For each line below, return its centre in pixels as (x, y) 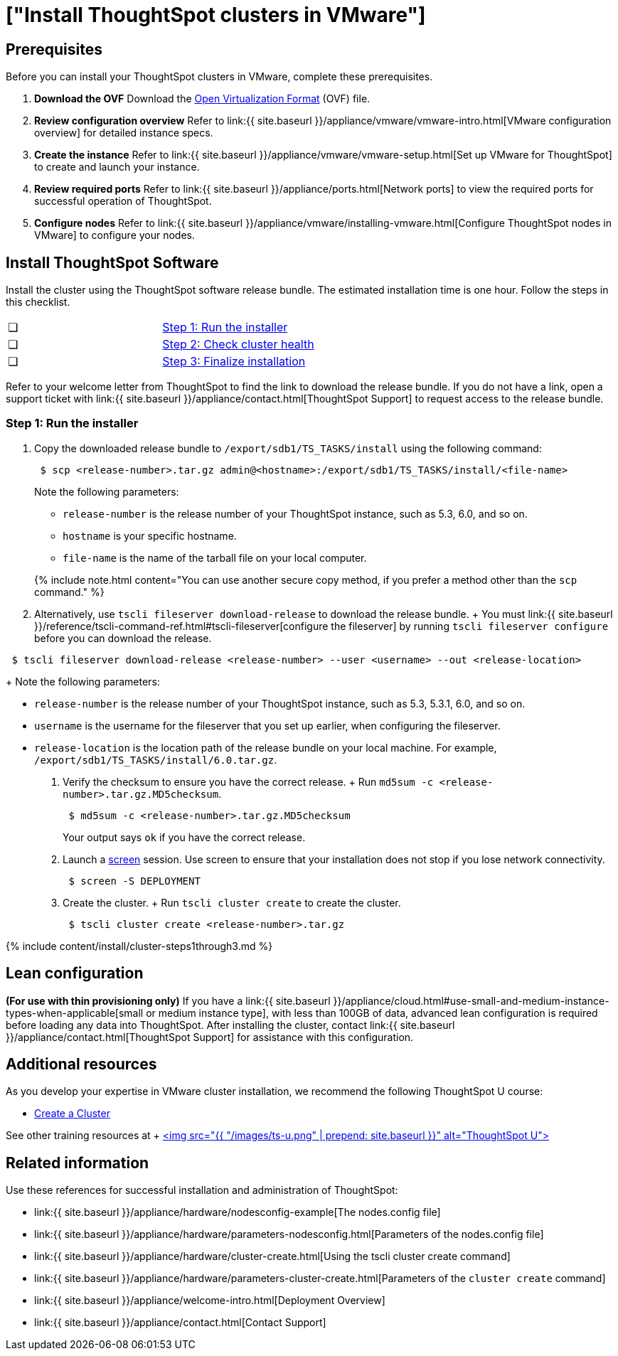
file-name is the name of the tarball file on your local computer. (215, 557)
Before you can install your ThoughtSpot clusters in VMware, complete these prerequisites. (219, 77)
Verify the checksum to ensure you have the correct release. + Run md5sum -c (248, 781)
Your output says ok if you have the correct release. (184, 837)
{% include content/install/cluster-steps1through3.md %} (139, 946)
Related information (78, 1163)
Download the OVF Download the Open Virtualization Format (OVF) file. (202, 99)
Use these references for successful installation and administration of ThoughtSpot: (202, 1190)
